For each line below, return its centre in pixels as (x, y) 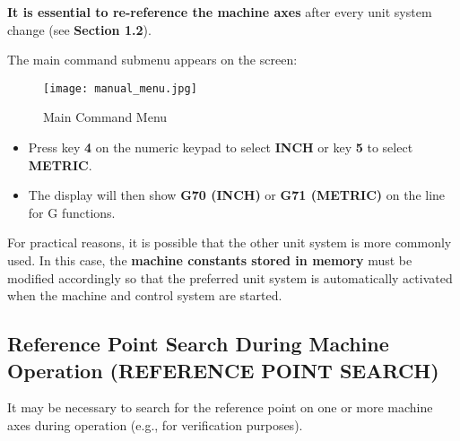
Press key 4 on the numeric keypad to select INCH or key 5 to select (221, 147)
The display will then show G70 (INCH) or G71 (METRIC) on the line (237, 195)
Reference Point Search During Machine (198, 344)
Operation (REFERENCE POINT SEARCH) (223, 370)
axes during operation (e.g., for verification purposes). (155, 424)
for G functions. (72, 212)
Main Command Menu (105, 117)
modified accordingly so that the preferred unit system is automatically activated (230, 277)
